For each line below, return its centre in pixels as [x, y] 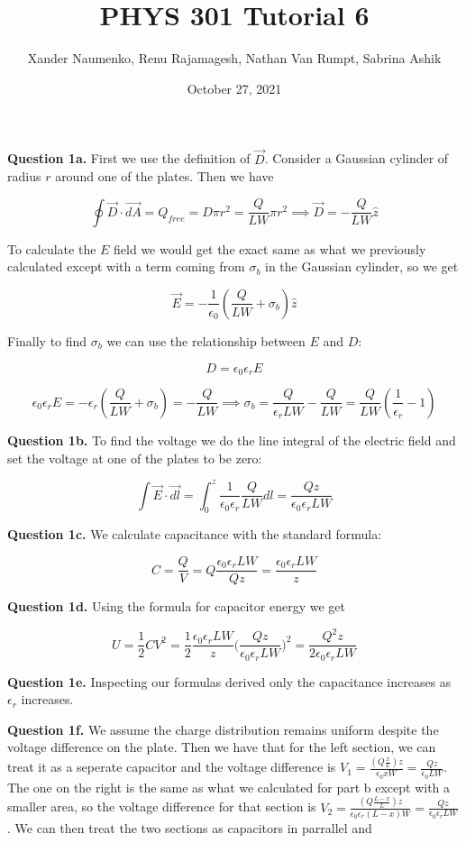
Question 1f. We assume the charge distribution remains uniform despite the [223, 729]
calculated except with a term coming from [126, 266]
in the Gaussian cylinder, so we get [362, 266]
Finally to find [47, 340]
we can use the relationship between [206, 340]
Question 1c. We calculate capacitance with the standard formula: [195, 534]
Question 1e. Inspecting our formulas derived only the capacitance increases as [229, 681]
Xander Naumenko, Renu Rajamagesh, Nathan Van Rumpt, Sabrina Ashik [234, 58]
